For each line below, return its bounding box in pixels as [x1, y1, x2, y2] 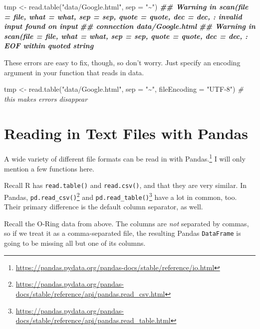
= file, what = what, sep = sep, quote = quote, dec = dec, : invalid [4, 11, 242, 21]
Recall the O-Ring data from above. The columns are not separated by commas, [4, 218, 249, 228]
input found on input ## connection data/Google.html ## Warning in [4, 21, 256, 31]
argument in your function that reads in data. [4, 67, 144, 77]
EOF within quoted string [4, 40, 94, 51]
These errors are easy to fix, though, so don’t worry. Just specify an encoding [4, 57, 241, 67]
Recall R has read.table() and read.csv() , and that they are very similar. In [4, 180, 247, 190]
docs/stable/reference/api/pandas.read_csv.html [15, 288, 165, 299]
